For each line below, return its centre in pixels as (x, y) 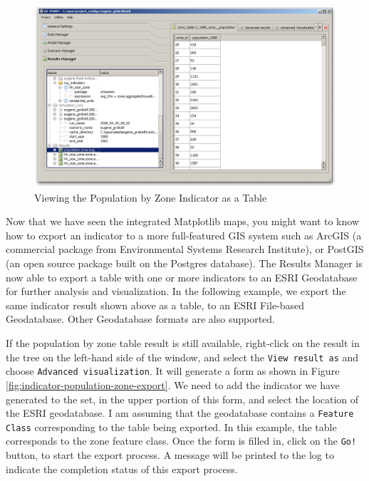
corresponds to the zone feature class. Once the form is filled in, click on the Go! (181, 441)
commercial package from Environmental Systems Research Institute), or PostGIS (185, 249)
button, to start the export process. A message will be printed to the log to (170, 455)
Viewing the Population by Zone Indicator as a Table (151, 197)
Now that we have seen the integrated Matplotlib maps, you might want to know (182, 221)
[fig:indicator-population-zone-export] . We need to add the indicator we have (173, 384)
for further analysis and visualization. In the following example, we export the (176, 291)
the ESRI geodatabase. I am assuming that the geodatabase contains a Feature (180, 413)
